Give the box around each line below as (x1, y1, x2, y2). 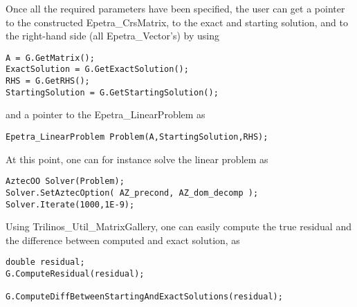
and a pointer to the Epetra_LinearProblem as (6, 107, 205, 122)
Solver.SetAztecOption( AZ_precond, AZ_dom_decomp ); (6, 187, 259, 198)
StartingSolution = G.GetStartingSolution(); (6, 87, 219, 97)
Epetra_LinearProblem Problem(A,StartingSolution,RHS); (6, 132, 268, 142)
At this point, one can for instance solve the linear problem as (6, 151, 268, 166)
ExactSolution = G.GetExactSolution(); (6, 64, 189, 75)
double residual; (6, 257, 85, 268)
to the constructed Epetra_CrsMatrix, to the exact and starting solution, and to (6, 15, 349, 29)
